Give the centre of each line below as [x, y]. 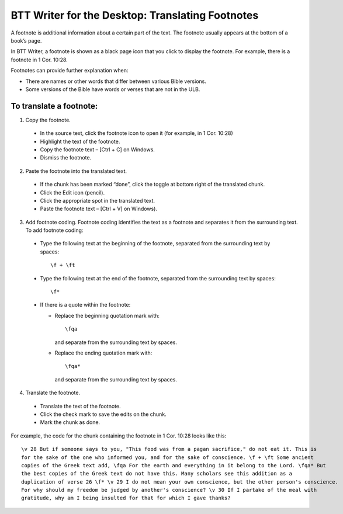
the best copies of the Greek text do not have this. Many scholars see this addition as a [157, 474]
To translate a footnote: [54, 106]
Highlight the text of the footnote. [80, 141]
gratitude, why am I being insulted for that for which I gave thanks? [126, 498]
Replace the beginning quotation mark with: [107, 315]
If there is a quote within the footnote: [85, 305]
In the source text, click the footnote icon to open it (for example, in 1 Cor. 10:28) [136, 133]
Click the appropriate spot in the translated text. [97, 200]
